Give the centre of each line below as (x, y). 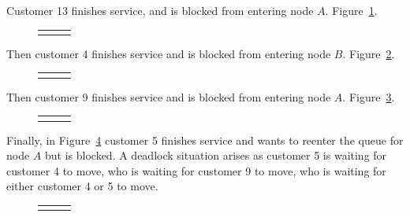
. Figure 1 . (351, 10)
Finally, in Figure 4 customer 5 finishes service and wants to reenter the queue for (205, 140)
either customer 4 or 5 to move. (82, 186)
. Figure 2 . (369, 53)
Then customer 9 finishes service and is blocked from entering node (169, 96)
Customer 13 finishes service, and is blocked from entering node (160, 10)
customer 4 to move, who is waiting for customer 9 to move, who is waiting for (196, 170)
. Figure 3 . (369, 96)
